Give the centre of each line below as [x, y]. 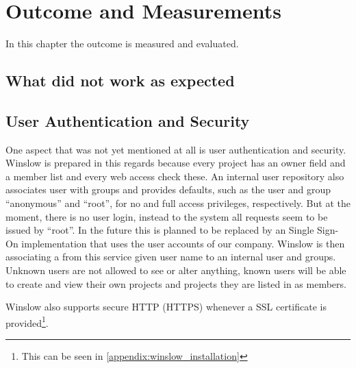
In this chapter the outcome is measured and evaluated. [122, 44]
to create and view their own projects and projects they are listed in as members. [176, 283]
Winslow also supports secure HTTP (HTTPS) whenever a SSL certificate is [166, 307]
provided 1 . [27, 321]
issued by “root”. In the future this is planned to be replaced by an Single [160, 230]
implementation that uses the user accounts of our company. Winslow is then [183, 243]
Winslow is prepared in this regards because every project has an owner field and [176, 163]
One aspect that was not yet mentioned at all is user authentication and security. [176, 149]
